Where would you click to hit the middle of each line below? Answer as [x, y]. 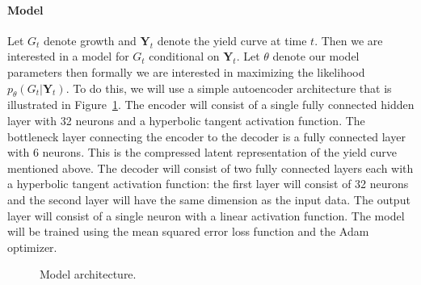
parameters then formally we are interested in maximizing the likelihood [186, 71]
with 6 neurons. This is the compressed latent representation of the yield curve [202, 152]
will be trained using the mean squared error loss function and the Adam [188, 231]
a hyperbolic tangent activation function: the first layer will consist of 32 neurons [208, 184]
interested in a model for [68, 56]
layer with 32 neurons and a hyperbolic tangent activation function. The [186, 120]
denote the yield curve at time [232, 40]
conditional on [184, 56]
